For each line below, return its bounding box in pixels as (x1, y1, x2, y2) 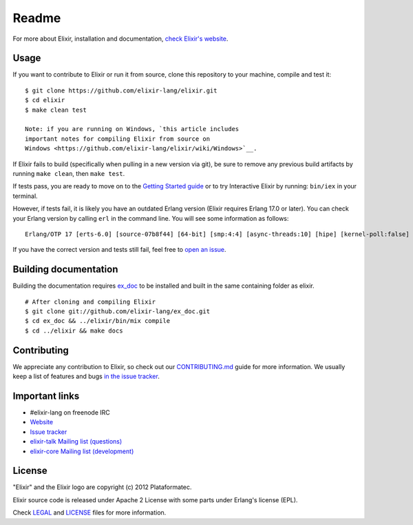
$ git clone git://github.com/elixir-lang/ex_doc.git (25, 308, 210, 315)
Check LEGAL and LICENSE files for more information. (12, 508, 167, 517)
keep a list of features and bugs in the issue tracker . (12, 373, 160, 381)
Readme (12, 10, 61, 26)
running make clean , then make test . (12, 169, 125, 177)
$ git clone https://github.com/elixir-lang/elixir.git (25, 86, 218, 95)
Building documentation (12, 264, 118, 275)
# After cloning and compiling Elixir (25, 297, 156, 306)
